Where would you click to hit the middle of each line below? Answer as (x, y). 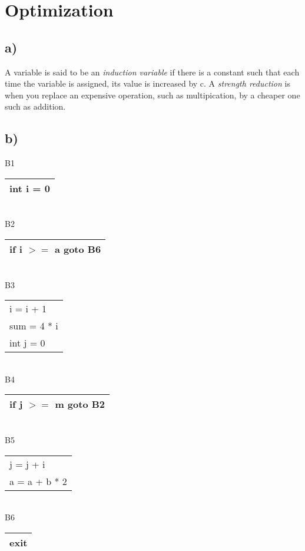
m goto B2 (80, 404)
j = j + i (27, 464)
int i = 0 (30, 188)
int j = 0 (27, 343)
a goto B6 (78, 249)
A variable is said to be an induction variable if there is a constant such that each (152, 72)
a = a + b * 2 (38, 481)
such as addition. (35, 106)
